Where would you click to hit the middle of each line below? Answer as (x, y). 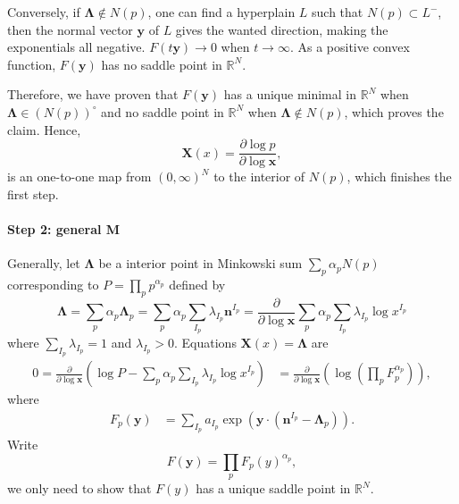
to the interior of (259, 176)
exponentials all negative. (76, 47)
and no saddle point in (163, 111)
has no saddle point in (162, 64)
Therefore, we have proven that (93, 94)
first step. (33, 193)
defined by (197, 284)
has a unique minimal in (290, 94)
